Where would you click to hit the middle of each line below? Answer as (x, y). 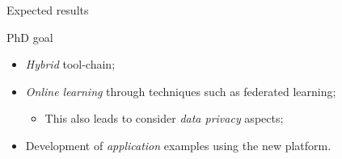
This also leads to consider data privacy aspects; (164, 118)
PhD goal (30, 37)
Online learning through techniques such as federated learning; (181, 91)
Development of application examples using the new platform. (178, 145)
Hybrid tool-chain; (70, 64)
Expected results (48, 10)
